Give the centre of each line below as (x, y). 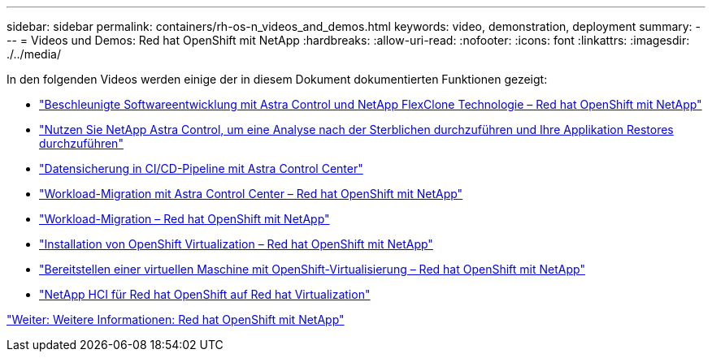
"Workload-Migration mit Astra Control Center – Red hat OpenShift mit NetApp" (251, 194)
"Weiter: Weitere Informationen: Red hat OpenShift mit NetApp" (176, 319)
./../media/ (34, 54)
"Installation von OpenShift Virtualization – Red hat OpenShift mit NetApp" (236, 244)
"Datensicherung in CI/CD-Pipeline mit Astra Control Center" (201, 168)
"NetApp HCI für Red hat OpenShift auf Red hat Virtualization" (205, 294)
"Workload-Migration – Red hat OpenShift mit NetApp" (185, 219)
